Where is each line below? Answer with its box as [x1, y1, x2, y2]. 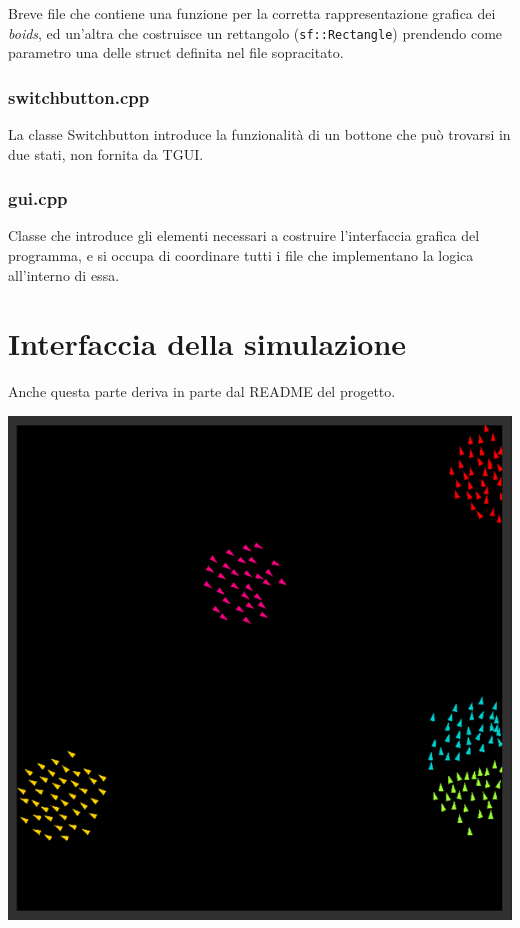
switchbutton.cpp [8, 84, 150, 109]
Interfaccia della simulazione [8, 323, 407, 364]
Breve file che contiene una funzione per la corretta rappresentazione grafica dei [8, 3, 496, 23]
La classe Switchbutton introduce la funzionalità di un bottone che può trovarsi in [8, 124, 511, 145]
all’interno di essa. [8, 264, 120, 285]
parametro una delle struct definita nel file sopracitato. [8, 42, 344, 63]
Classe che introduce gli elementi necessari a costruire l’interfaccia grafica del [8, 225, 480, 246]
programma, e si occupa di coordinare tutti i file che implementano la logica [8, 245, 474, 266]
